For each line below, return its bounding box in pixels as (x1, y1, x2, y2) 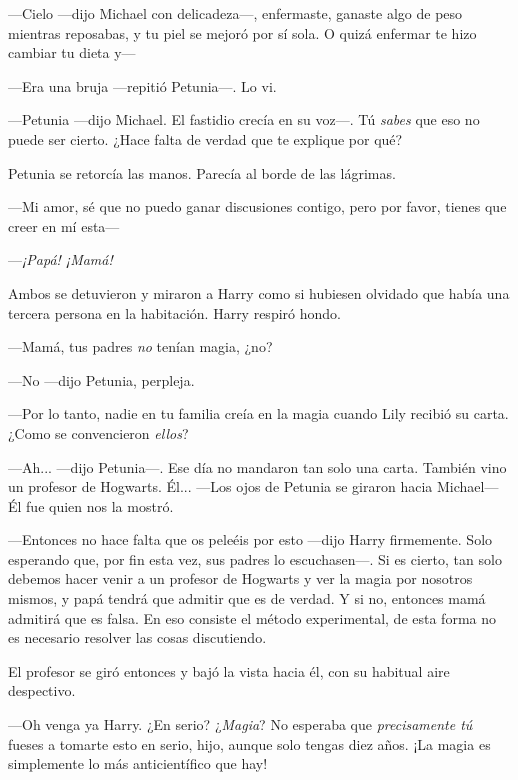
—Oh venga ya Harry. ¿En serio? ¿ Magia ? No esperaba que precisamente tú (8, 714, 473, 735)
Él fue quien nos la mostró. (8, 495, 174, 516)
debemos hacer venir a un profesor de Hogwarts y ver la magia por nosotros (8, 568, 473, 589)
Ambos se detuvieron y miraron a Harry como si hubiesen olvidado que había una (8, 282, 510, 303)
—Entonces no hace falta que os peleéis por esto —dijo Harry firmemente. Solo (8, 529, 493, 550)
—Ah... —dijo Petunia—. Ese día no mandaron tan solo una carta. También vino (8, 456, 507, 477)
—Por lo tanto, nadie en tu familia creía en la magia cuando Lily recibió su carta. (8, 403, 509, 424)
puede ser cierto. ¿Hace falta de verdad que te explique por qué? (8, 128, 403, 149)
